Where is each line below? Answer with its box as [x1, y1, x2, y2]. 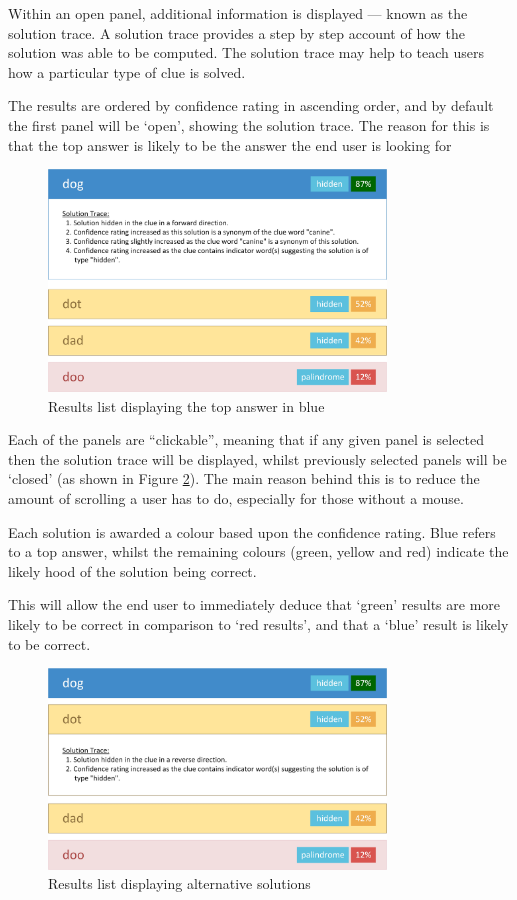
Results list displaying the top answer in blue [48, 395, 325, 416]
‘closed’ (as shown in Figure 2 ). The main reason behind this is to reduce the [8, 468, 480, 489]
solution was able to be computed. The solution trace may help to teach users [8, 42, 485, 63]
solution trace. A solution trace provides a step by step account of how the [8, 22, 466, 43]
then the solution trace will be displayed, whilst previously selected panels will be [8, 448, 507, 469]
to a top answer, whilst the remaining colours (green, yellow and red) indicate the [8, 541, 509, 562]
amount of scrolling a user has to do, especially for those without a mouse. [8, 488, 464, 509]
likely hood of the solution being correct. [8, 560, 257, 581]
